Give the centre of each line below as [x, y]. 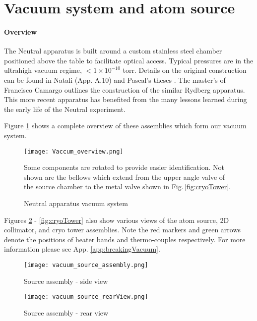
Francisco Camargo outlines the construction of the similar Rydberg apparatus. [125, 89]
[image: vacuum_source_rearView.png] [86, 297]
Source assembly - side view [66, 281]
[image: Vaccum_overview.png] [74, 151]
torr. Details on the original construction [185, 70]
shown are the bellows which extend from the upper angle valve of [125, 177]
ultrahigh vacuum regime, [43, 70]
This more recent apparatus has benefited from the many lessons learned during [126, 99]
